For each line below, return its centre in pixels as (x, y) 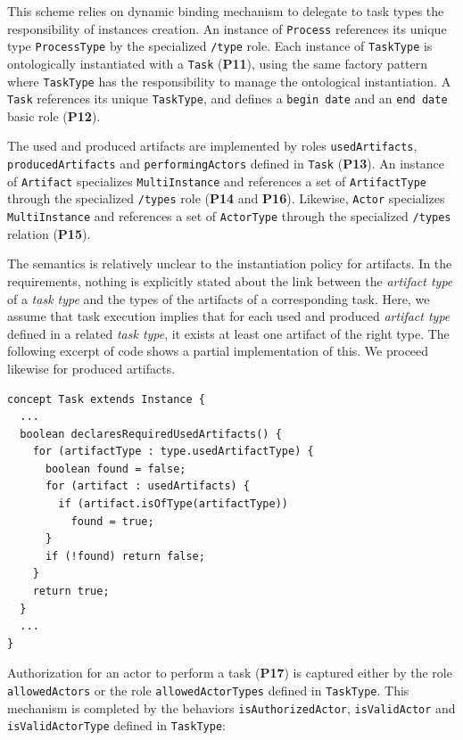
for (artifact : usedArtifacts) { (148, 486)
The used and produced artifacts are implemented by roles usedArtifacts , (212, 146)
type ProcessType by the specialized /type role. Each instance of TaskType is (220, 46)
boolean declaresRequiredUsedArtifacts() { (151, 434)
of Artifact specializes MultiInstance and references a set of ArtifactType (217, 181)
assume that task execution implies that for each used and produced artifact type (229, 316)
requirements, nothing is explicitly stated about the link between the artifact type (230, 280)
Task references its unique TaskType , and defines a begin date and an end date (227, 99)
